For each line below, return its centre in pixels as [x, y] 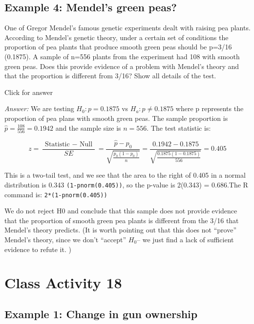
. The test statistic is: [179, 127]
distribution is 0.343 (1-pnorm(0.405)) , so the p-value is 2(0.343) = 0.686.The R [126, 184]
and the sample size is [88, 127]
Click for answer [29, 92]
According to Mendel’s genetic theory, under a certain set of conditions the [116, 37]
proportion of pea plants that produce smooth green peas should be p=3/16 [118, 47]
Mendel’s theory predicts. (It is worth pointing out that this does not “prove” [121, 230]
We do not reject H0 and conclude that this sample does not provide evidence [121, 211]
